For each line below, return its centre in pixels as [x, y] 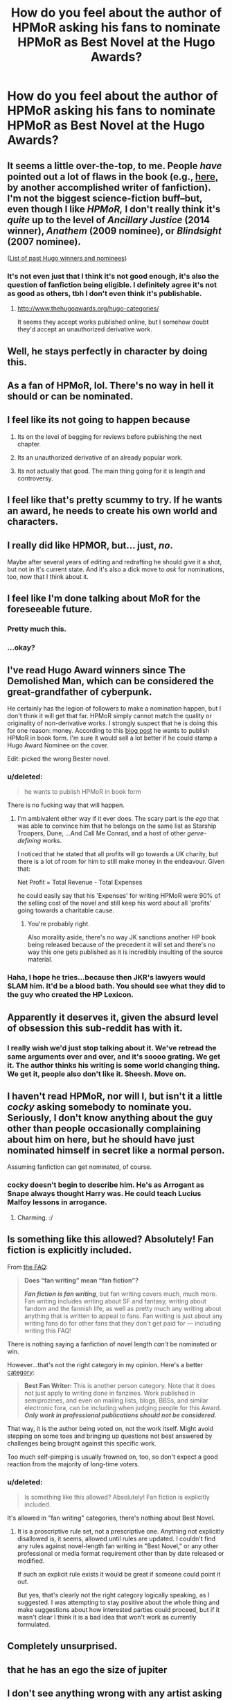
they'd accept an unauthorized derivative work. [84, 329]
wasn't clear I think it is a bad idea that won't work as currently [107, 1617]
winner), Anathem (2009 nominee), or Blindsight [114, 231]
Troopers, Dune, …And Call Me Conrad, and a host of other [101, 833]
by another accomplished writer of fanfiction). [109, 188]
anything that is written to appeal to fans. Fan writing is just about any [123, 1316]
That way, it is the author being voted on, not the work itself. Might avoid [110, 1428]
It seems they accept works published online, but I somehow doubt [113, 322]
